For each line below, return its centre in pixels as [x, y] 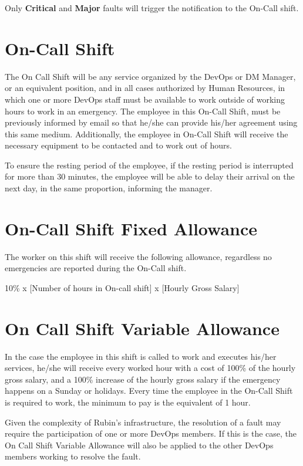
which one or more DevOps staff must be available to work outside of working [145, 99]
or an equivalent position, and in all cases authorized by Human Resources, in [145, 88]
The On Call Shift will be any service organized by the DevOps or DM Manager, [150, 76]
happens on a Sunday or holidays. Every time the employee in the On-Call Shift [149, 391]
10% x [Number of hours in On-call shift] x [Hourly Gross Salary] [122, 287]
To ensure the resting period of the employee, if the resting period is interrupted [149, 165]
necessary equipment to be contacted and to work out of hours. [118, 145]
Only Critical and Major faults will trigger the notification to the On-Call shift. [152, 8]
